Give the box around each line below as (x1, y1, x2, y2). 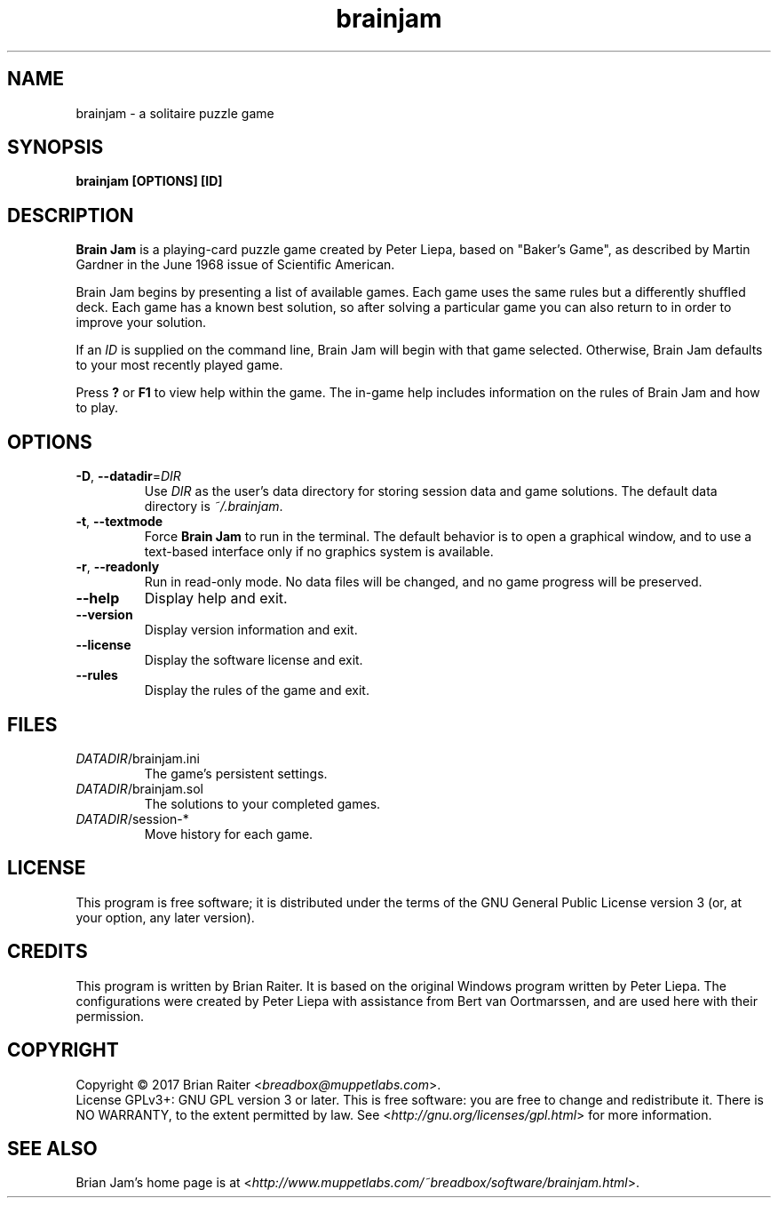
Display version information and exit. (144, 622, 358, 638)
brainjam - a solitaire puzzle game (75, 105, 274, 121)
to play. (75, 400, 119, 416)
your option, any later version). (75, 909, 255, 925)
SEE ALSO (7, 1137, 98, 1160)
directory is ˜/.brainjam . (144, 499, 283, 515)
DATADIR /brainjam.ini (75, 750, 200, 766)
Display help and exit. (144, 589, 288, 608)
